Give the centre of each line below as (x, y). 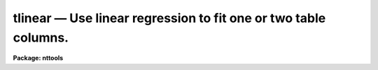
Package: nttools (38, 58)
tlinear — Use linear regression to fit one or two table (169, 18)
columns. (41, 37)
